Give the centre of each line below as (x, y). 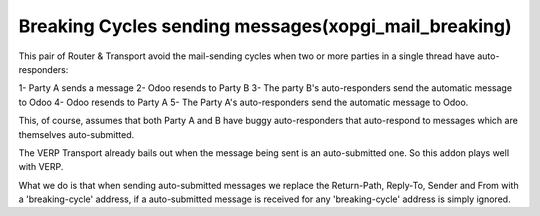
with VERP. (41, 167)
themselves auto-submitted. (76, 134)
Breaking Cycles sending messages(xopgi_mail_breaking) (265, 26)
